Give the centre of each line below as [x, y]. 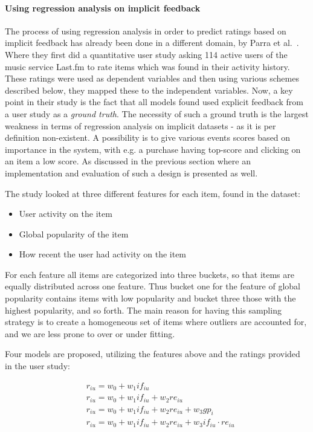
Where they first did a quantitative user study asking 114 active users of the [146, 54]
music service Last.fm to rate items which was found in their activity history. [147, 66]
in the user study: [37, 366]
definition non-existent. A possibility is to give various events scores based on [148, 137]
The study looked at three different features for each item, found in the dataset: [153, 193]
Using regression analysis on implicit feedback [103, 8]
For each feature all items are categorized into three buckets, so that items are [150, 274]
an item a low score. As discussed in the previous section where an [128, 161]
